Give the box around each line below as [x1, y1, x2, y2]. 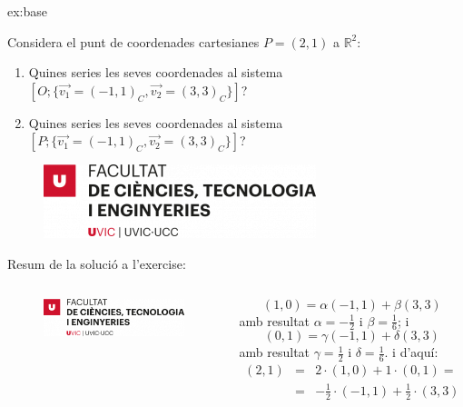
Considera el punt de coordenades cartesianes [7, 32, 260, 51]
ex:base [7, 2, 48, 20]
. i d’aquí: [384, 342, 438, 362]
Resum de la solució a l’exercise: [7, 253, 186, 273]
